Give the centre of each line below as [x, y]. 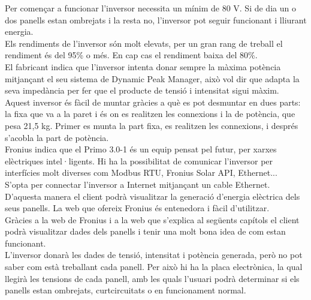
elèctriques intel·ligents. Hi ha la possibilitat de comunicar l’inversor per [139, 160]
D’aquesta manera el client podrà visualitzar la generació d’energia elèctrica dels [153, 196]
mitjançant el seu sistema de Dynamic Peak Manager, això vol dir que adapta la [152, 78]
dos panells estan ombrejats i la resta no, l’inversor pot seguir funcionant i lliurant [156, 19]
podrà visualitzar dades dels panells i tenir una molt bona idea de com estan [145, 231]
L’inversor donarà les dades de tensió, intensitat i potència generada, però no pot [154, 255]
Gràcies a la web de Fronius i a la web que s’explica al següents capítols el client [152, 219]
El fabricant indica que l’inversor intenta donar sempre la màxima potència [143, 66]
